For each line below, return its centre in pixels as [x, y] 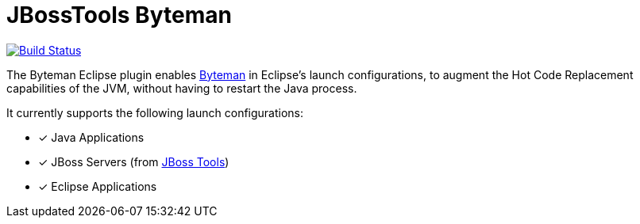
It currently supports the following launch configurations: [155, 112]
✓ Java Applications [91, 137]
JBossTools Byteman [119, 15]
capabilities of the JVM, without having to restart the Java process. [182, 88]
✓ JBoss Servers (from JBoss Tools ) [134, 161]
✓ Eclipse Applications [98, 186]
